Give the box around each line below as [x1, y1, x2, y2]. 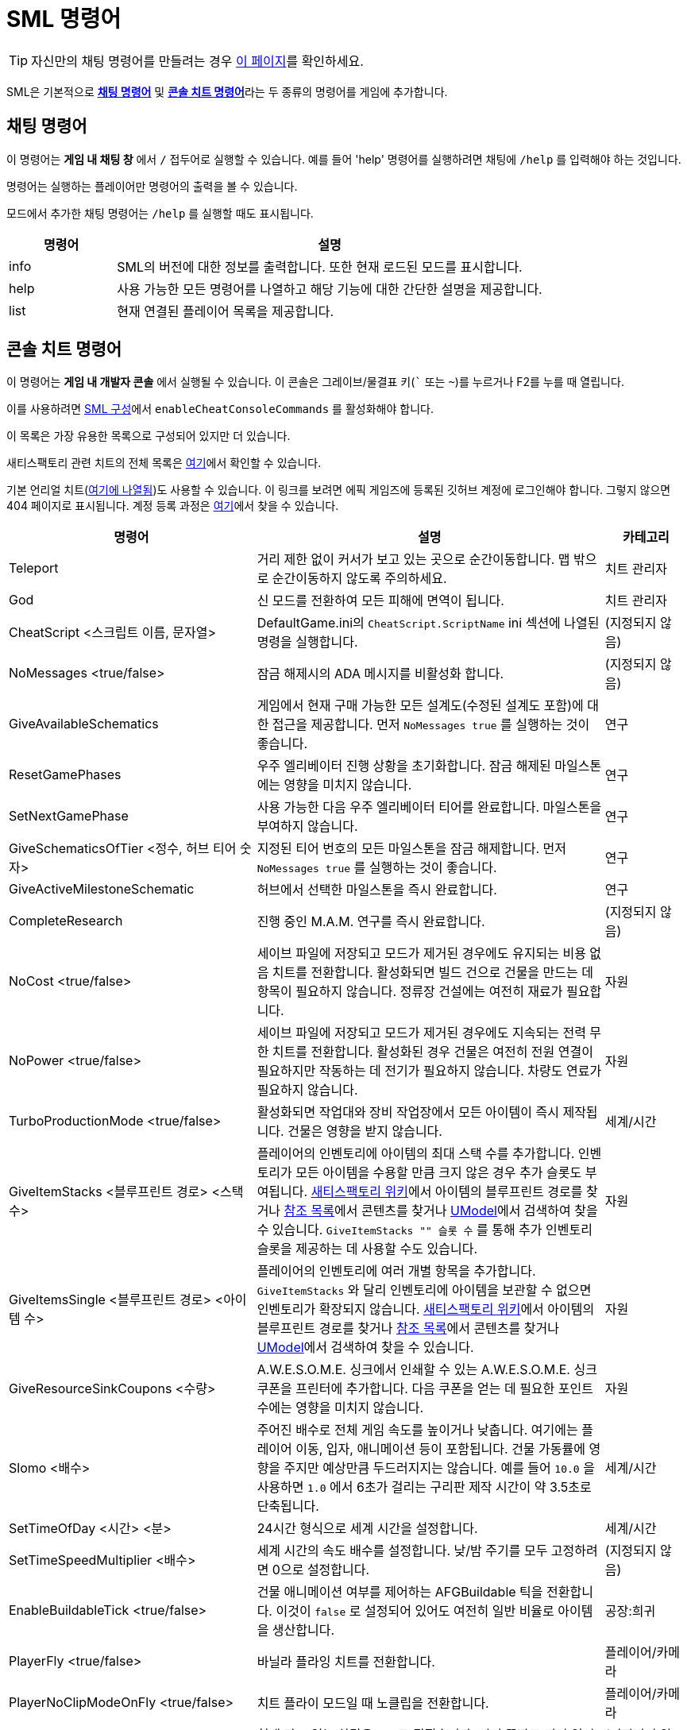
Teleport [9, 560, 59, 577]
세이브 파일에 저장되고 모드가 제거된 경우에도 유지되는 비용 [257, 945, 586, 962]
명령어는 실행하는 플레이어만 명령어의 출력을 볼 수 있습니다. [6, 179, 298, 193]
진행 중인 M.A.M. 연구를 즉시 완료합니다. [257, 913, 485, 930]
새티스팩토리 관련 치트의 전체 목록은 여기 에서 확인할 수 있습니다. [6, 456, 322, 470]
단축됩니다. [257, 1498, 319, 1515]
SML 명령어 [6, 6, 122, 33]
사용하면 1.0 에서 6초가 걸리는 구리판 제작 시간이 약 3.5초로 [257, 1479, 592, 1496]
